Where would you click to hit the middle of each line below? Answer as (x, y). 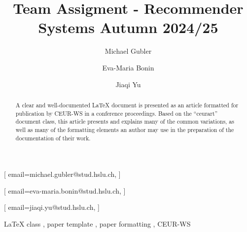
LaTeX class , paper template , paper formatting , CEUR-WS (97, 223)
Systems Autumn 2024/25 (128, 27)
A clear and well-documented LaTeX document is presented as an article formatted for (127, 105)
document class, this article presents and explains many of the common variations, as (125, 121)
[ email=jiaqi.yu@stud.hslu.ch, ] (52, 207)
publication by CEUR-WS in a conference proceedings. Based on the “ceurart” (117, 113)
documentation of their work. (53, 138)
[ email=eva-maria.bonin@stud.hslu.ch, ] (65, 190)
